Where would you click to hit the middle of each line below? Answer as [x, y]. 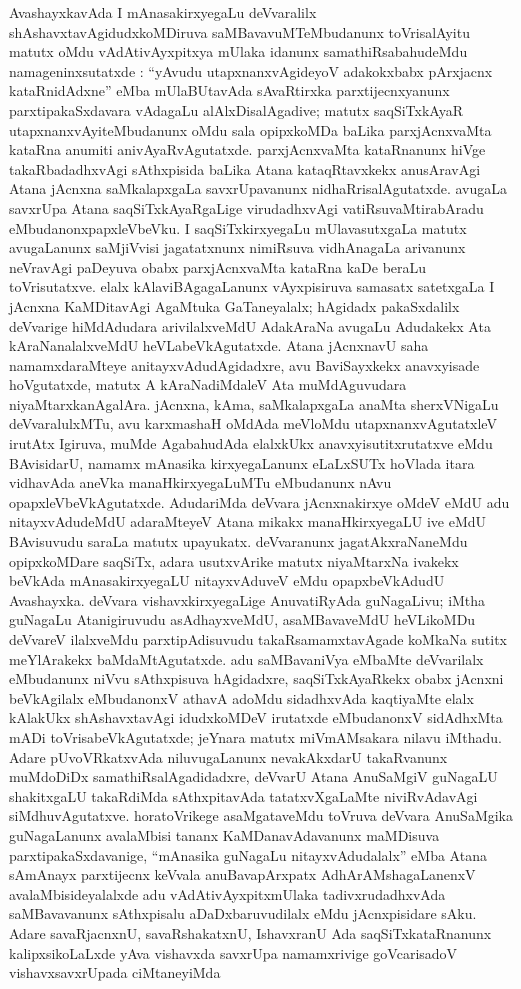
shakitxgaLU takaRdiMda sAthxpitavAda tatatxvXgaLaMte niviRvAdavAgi [243, 795]
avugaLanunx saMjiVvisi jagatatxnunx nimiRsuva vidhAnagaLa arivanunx [237, 247]
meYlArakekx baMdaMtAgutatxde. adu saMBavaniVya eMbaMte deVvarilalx [246, 658]
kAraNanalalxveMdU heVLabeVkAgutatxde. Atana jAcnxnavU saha [219, 345]
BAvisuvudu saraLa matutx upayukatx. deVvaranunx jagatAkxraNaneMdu [238, 541]
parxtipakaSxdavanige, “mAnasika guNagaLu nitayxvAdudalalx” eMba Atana [248, 854]
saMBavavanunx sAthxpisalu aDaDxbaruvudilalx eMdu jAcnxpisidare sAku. [243, 913]
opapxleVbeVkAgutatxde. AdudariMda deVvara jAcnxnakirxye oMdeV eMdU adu [259, 501]
